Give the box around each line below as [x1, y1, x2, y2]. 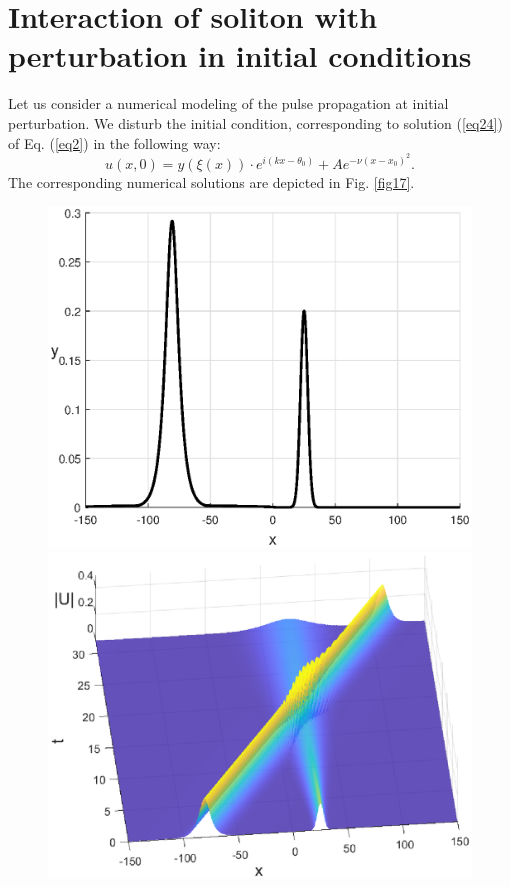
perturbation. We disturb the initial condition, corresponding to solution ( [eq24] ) [8, 112, 503, 133]
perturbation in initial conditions [8, 35, 472, 76]
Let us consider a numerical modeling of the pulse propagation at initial [8, 93, 449, 114]
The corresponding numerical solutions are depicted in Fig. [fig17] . [8, 171, 415, 192]
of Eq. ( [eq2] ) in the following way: [8, 132, 221, 153]
